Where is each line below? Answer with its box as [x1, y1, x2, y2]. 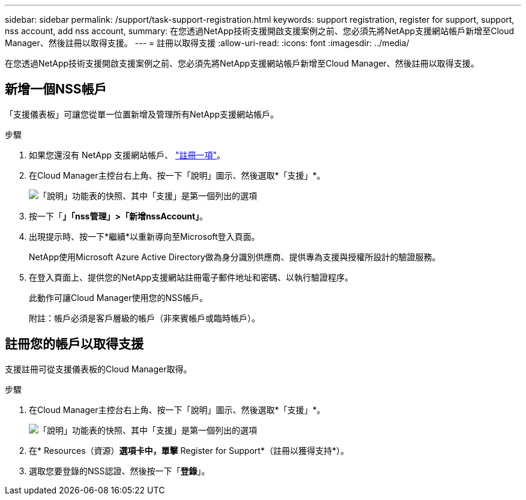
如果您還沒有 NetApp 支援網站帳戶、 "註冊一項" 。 [29, 149, 225, 160]
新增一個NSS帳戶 [5, 82, 107, 97]
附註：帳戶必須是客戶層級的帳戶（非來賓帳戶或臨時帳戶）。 [29, 312, 260, 323]
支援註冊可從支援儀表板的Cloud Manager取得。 [5, 363, 192, 374]
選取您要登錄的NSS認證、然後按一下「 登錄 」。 [29, 465, 210, 476]
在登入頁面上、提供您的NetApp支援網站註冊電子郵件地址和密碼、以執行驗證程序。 [29, 272, 354, 282]
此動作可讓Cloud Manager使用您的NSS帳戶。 [29, 292, 208, 303]
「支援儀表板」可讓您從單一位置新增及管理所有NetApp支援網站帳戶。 [5, 109, 279, 119]
